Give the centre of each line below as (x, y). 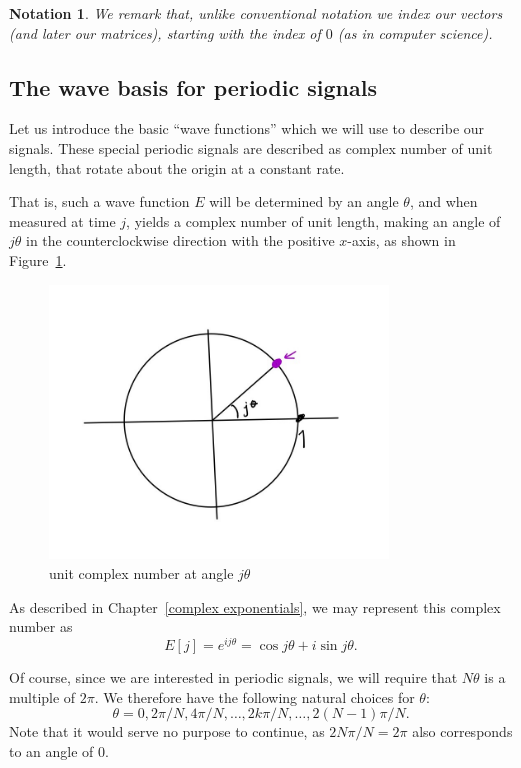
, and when (443, 201)
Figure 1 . (38, 259)
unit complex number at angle (141, 573)
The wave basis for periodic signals (193, 86)
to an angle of (51, 750)
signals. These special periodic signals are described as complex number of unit (251, 147)
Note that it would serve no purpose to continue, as (167, 731)
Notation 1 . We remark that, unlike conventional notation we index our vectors (256, 13)
